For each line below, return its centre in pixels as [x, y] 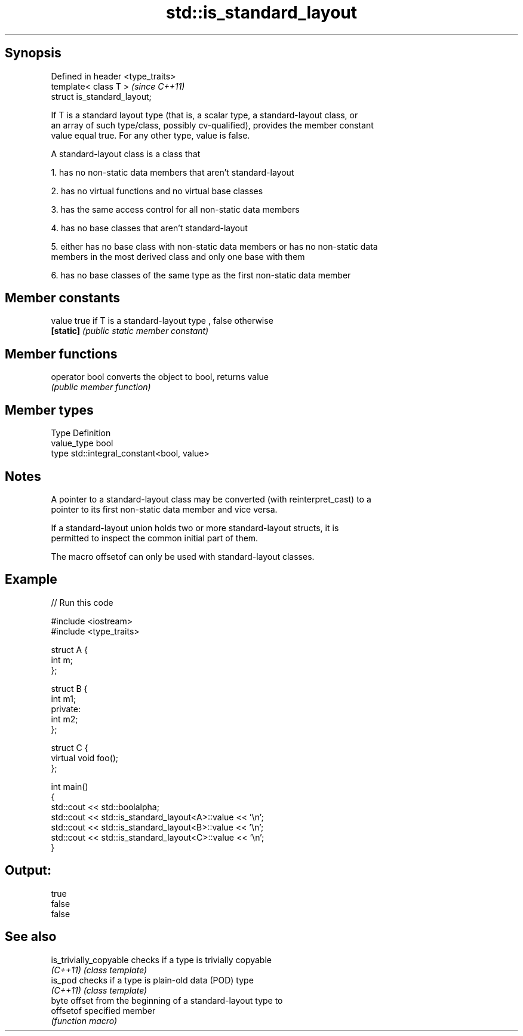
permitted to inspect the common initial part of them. [155, 538]
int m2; [64, 719]
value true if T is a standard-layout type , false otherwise [162, 321]
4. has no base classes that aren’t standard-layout [149, 228]
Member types [49, 410]
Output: [28, 871]
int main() [70, 786]
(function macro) [84, 1020]
